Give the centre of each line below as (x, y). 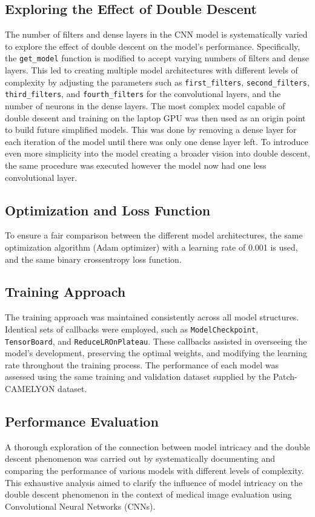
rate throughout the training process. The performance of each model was (142, 364)
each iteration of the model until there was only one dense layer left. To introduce (157, 141)
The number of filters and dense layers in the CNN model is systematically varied (156, 34)
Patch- (285, 377)
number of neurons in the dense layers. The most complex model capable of (145, 105)
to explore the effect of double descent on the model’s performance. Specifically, (153, 46)
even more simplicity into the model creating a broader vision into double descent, (157, 153)
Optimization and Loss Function (108, 210)
